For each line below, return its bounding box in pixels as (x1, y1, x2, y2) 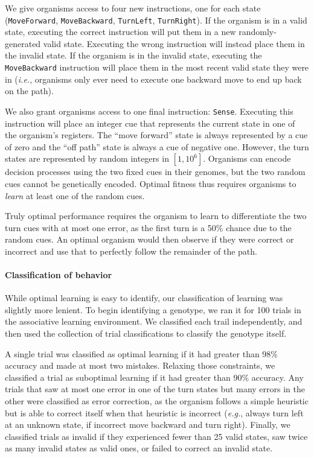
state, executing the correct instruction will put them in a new (5, 25, 236, 38)
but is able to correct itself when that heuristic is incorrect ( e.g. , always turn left (5, 406, 304, 419)
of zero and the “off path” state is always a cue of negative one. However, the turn (5, 140, 309, 153)
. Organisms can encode (203, 152, 291, 165)
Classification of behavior (5, 269, 112, 281)
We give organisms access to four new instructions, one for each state (5, 2, 261, 14)
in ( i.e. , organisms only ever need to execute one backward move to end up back (5, 72, 302, 85)
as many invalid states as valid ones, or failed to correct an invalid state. (5, 442, 273, 454)
